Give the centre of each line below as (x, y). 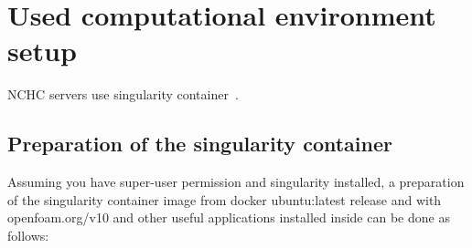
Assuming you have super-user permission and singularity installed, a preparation (236, 182)
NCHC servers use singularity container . (123, 94)
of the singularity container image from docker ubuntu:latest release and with (225, 199)
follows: (28, 235)
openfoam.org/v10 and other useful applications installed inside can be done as (229, 217)
